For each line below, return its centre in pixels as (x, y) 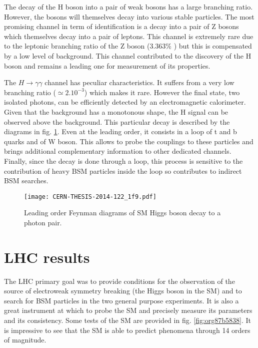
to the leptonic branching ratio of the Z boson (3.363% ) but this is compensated (128, 46)
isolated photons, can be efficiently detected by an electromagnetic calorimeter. (125, 102)
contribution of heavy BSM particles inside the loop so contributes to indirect (123, 170)
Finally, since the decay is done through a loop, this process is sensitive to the (123, 160)
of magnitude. (25, 340)
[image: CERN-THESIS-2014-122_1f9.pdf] (90, 197)
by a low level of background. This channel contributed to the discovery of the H (128, 55)
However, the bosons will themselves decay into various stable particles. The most (129, 16)
